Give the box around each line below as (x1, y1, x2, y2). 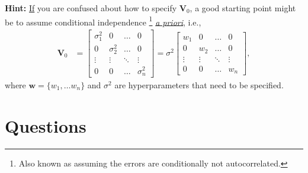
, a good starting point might (190, 2, 296, 14)
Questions (5, 113, 86, 137)
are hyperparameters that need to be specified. (114, 79, 284, 91)
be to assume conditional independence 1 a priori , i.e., (5, 14, 201, 28)
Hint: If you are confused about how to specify (5, 2, 177, 14)
